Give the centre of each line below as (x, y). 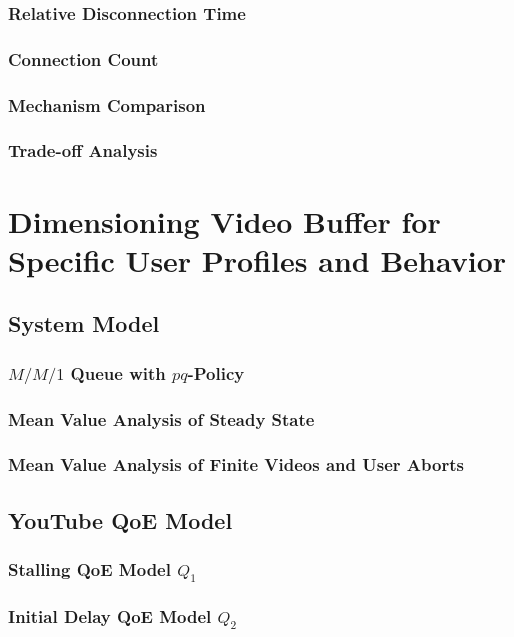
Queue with (118, 372)
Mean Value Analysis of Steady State (161, 418)
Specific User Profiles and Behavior (257, 259)
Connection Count (83, 58)
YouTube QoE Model (120, 519)
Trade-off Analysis (83, 150)
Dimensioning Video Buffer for (224, 220)
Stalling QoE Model (89, 569)
